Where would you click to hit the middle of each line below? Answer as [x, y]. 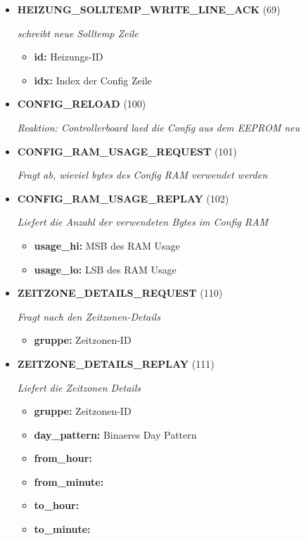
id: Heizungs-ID [69, 57]
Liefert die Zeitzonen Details [79, 387]
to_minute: [62, 529]
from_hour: [63, 458]
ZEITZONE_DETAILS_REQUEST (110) [120, 293]
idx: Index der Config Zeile [93, 80]
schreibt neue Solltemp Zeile [78, 33]
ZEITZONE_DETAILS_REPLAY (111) [116, 363]
